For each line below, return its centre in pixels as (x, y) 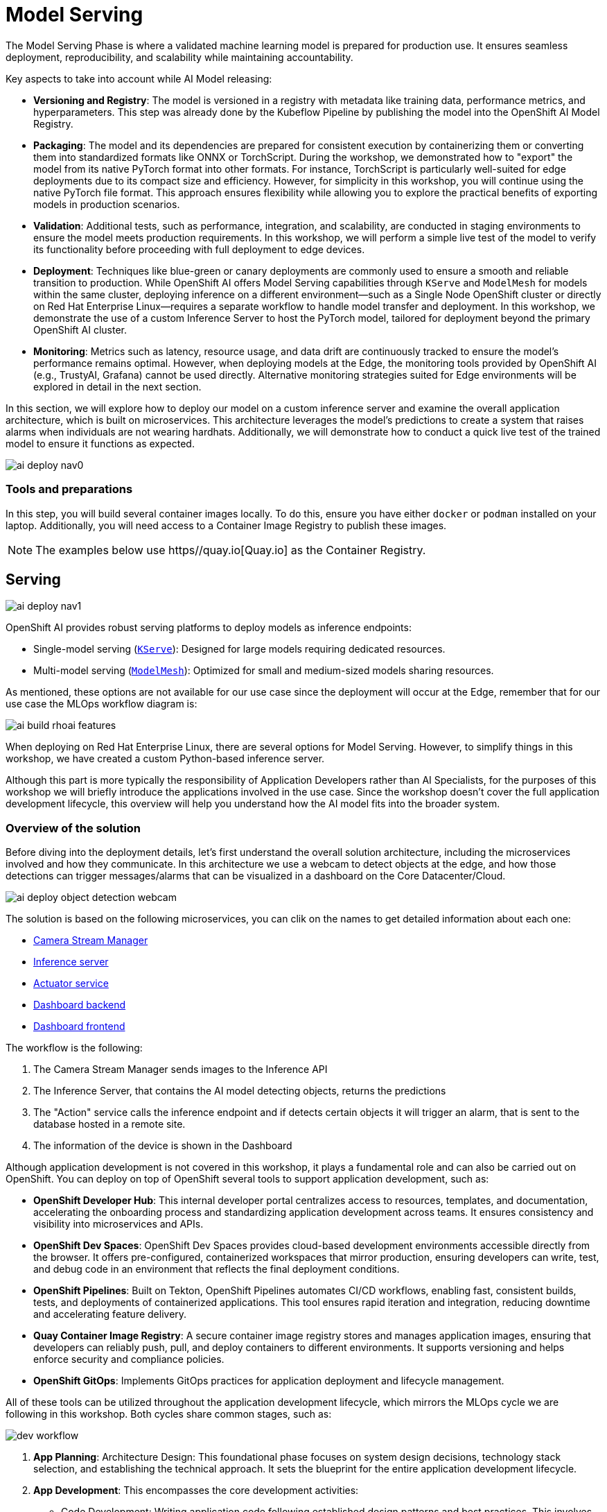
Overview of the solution (73, 828)
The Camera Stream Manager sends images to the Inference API (181, 1069)
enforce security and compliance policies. (129, 1359)
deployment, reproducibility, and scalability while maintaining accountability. (179, 57)
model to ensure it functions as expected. (100, 443)
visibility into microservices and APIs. (118, 1224)
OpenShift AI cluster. (80, 329)
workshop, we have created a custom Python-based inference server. (165, 759)
